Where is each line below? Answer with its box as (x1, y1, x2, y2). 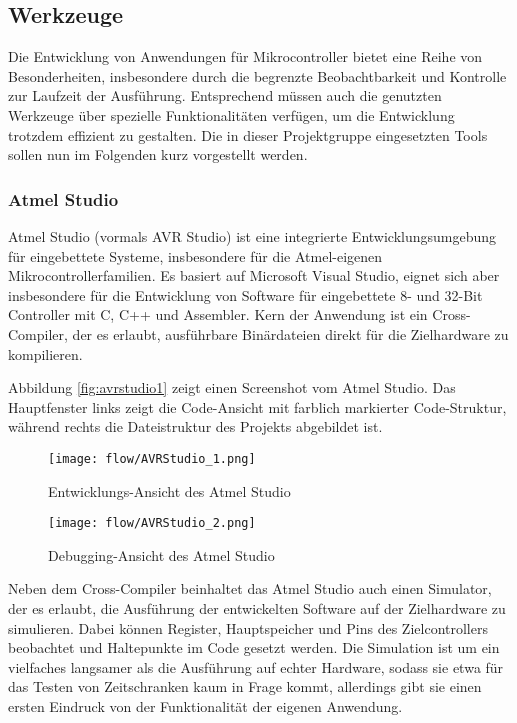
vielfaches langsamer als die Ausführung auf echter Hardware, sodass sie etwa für (8, 656, 504, 677)
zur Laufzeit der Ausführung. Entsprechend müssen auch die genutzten (8, 85, 442, 106)
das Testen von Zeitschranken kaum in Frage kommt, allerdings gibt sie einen (8, 676, 482, 697)
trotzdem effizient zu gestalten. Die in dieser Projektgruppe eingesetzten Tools (8, 124, 488, 145)
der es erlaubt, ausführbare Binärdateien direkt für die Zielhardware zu (72, 323, 509, 344)
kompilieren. (8, 343, 83, 364)
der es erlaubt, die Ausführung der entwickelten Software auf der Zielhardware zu (8, 598, 506, 619)
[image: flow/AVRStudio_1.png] (48, 451, 256, 466)
